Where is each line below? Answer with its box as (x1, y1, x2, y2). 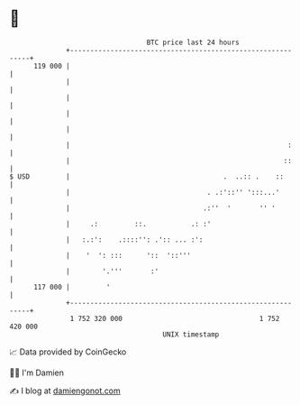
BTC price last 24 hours (146, 38, 241, 47)
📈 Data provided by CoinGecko (9, 346, 127, 357)
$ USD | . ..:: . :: (9, 171, 284, 181)
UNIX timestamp (162, 329, 220, 339)
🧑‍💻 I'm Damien (9, 367, 65, 378)
